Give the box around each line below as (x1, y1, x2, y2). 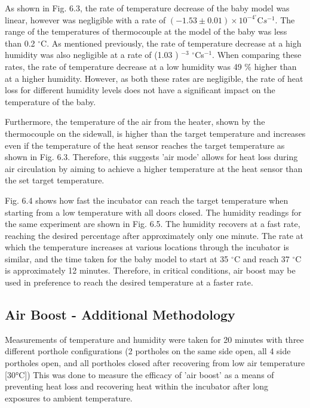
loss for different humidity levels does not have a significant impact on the (5, 84, 275, 96)
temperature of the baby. (5, 95, 96, 108)
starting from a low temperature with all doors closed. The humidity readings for (5, 205, 302, 218)
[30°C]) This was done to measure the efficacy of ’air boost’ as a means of (5, 368, 274, 381)
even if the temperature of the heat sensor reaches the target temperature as (5, 139, 285, 151)
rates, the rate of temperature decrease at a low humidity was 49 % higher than (5, 60, 297, 72)
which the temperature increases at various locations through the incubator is (5, 241, 289, 253)
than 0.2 (5, 36, 35, 49)
